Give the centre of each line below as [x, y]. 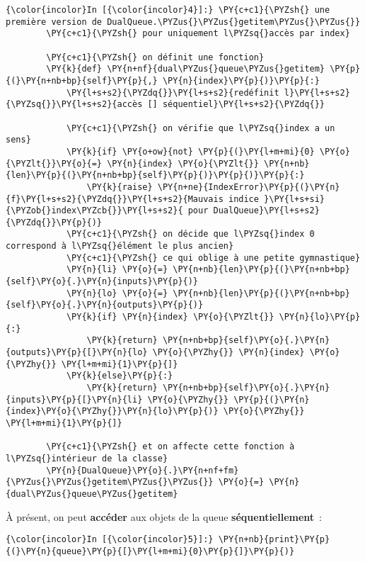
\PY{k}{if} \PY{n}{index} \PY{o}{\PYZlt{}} [170, 317]
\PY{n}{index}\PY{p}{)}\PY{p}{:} [241, 80]
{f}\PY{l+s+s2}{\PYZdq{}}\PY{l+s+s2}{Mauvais [115, 199]
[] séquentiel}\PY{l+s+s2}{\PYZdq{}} [236, 105]
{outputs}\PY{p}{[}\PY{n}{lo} [77, 353]
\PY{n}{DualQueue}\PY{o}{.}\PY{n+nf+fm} [143, 470]
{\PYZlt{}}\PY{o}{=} [54, 163]
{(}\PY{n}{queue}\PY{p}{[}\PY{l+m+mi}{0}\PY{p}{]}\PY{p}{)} [150, 551]
